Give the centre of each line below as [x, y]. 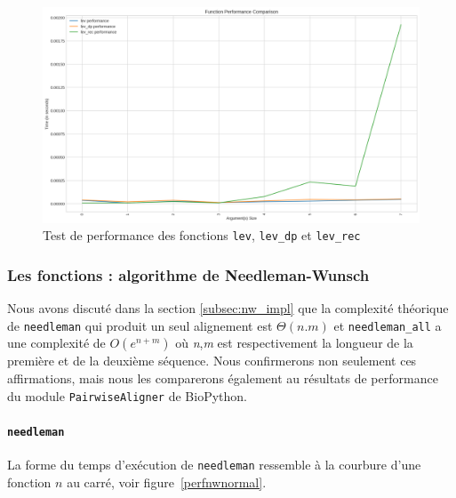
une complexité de [56, 343]
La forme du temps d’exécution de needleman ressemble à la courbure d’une [214, 465]
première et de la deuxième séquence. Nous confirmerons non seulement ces [212, 361]
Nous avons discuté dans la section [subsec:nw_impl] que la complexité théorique [228, 308]
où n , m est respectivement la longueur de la [294, 343]
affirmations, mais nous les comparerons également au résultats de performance [223, 378]
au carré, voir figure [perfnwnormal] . [167, 482]
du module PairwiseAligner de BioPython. [127, 395]
